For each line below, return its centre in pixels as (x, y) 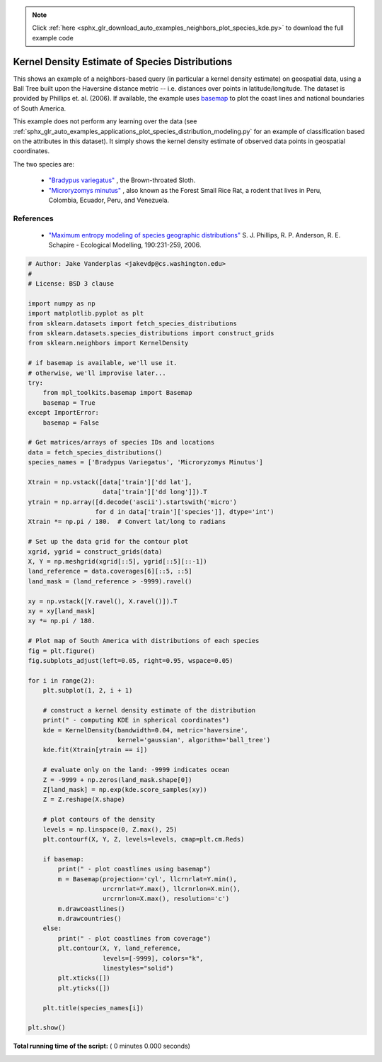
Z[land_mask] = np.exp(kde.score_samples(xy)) (125, 790)
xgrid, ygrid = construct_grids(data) (95, 552)
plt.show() (47, 1028)
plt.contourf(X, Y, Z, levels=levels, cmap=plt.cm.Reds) (144, 839)
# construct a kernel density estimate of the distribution (149, 710)
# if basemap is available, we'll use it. (103, 363)
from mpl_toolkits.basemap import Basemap (117, 393)
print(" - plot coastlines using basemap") (134, 869)
